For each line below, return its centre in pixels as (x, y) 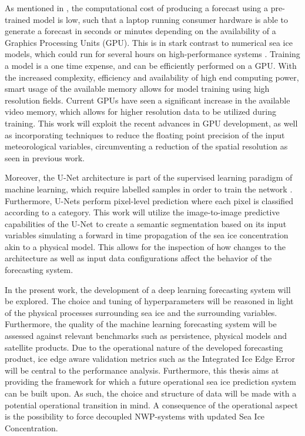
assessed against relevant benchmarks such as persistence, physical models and (146, 336)
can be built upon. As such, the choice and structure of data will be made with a (151, 393)
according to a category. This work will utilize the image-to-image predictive (142, 212)
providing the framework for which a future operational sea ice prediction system (150, 382)
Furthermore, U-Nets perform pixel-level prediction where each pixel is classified (149, 200)
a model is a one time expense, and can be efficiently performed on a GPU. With (151, 65)
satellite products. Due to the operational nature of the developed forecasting (144, 347)
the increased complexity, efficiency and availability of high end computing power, (152, 77)
